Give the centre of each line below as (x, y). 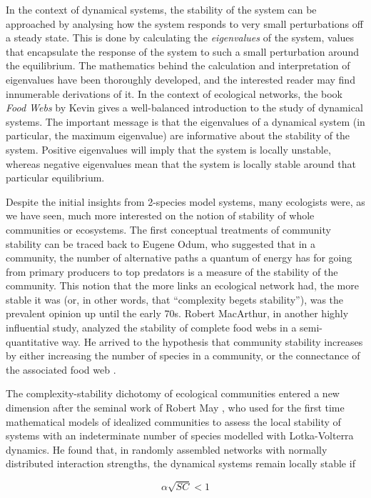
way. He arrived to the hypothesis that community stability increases (212, 341)
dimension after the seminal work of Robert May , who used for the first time (175, 408)
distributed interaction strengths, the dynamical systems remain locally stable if (181, 463)
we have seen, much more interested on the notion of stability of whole (160, 215)
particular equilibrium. (55, 178)
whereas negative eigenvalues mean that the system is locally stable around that (181, 163)
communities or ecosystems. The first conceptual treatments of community (168, 229)
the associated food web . (61, 369)
